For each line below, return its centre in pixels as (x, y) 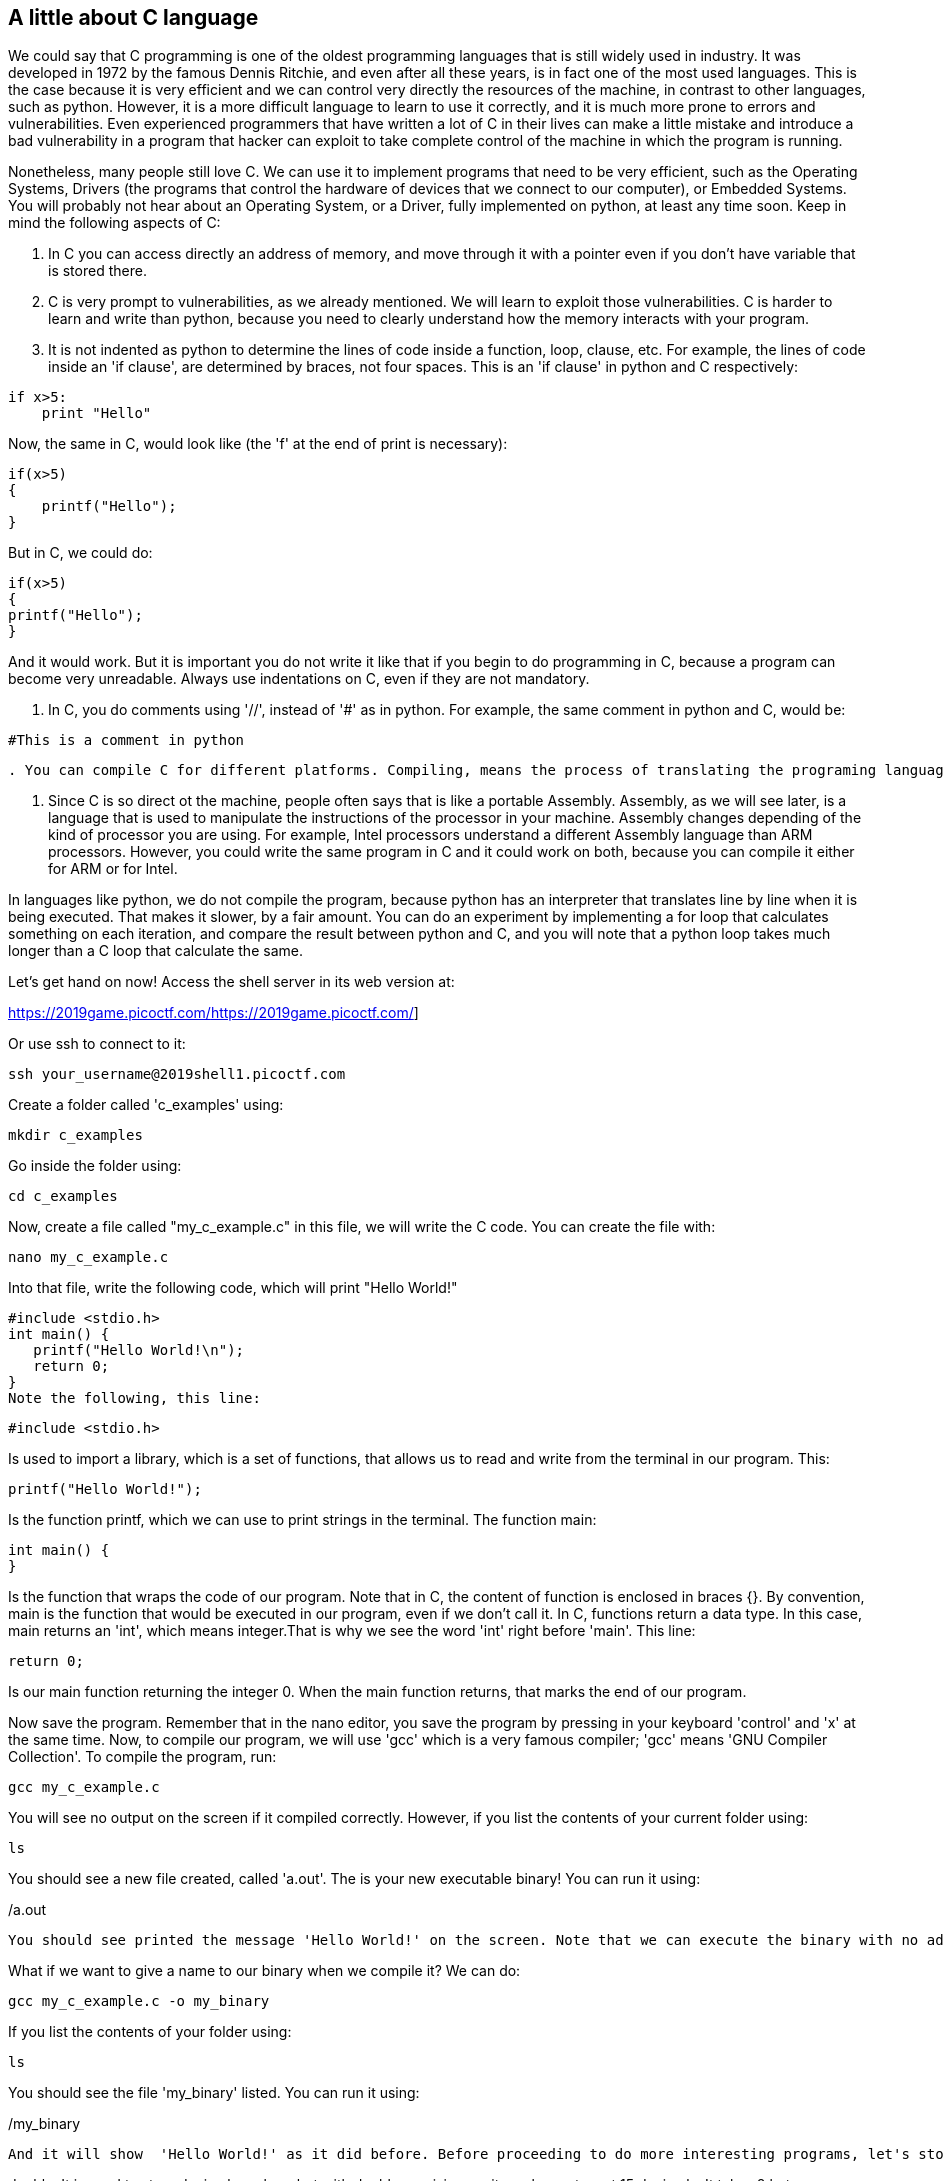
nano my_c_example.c (88, 1257)
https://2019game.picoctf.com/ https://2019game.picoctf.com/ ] (213, 1013)
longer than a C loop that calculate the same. (155, 951)
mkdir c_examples (75, 1135)
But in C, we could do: (80, 553)
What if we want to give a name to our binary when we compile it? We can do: (264, 1971)
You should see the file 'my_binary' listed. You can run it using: (214, 2093)
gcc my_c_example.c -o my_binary (139, 2001)
